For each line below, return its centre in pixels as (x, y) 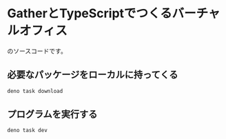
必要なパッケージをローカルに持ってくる (93, 75)
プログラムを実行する (52, 115)
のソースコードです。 (37, 51)
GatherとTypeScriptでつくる (90, 13)
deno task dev (28, 131)
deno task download (35, 91)
